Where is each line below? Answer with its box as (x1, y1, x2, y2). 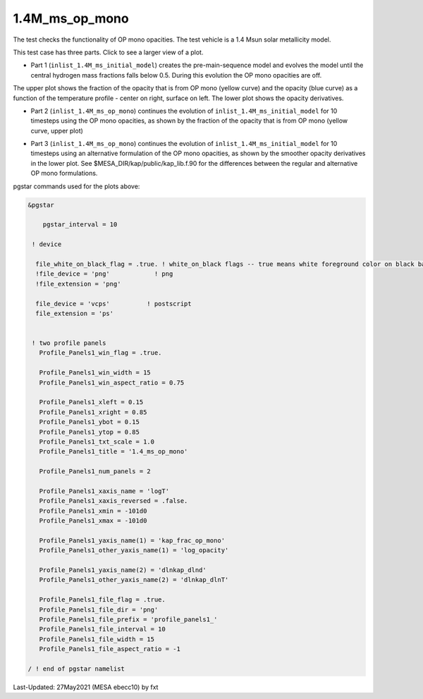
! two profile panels (32, 339, 106, 347)
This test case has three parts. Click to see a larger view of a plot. (13, 48, 204, 56)
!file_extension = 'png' (35, 279, 121, 288)
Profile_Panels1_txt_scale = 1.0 (39, 437, 155, 446)
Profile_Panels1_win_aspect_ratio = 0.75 (39, 378, 185, 387)
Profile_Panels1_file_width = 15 (39, 635, 155, 643)
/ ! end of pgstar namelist (27, 664, 125, 673)
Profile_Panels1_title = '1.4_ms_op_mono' (39, 448, 188, 456)
